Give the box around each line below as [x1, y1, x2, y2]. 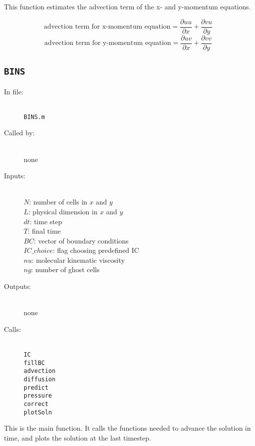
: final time [28, 226, 61, 236]
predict [24, 384, 49, 391]
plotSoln [24, 408, 52, 416]
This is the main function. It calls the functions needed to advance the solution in [4, 423, 251, 433]
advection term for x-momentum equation [43, 23, 171, 31]
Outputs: [4, 281, 31, 291]
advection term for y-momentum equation [44, 40, 171, 47]
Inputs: [4, 170, 26, 181]
